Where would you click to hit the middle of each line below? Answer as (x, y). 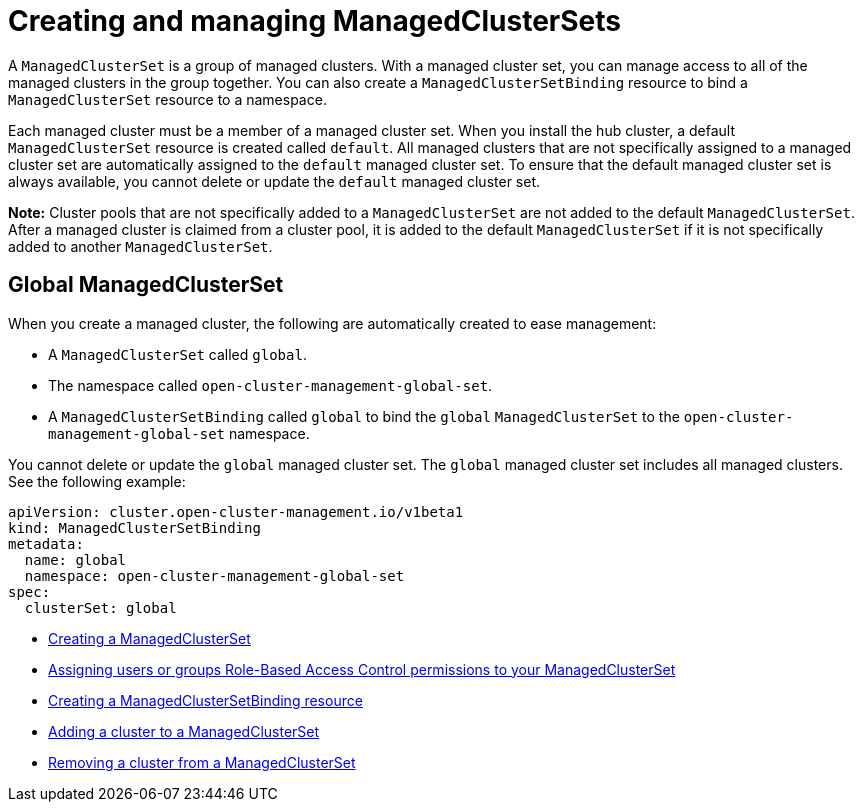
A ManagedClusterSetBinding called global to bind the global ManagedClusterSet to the (364, 416)
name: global (75, 559)
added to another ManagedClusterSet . (140, 246)
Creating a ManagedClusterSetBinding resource (205, 700)
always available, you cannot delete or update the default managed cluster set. (274, 181)
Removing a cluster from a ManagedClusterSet (202, 762)
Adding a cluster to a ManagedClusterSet (184, 731)
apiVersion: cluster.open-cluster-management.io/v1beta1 (236, 511)
